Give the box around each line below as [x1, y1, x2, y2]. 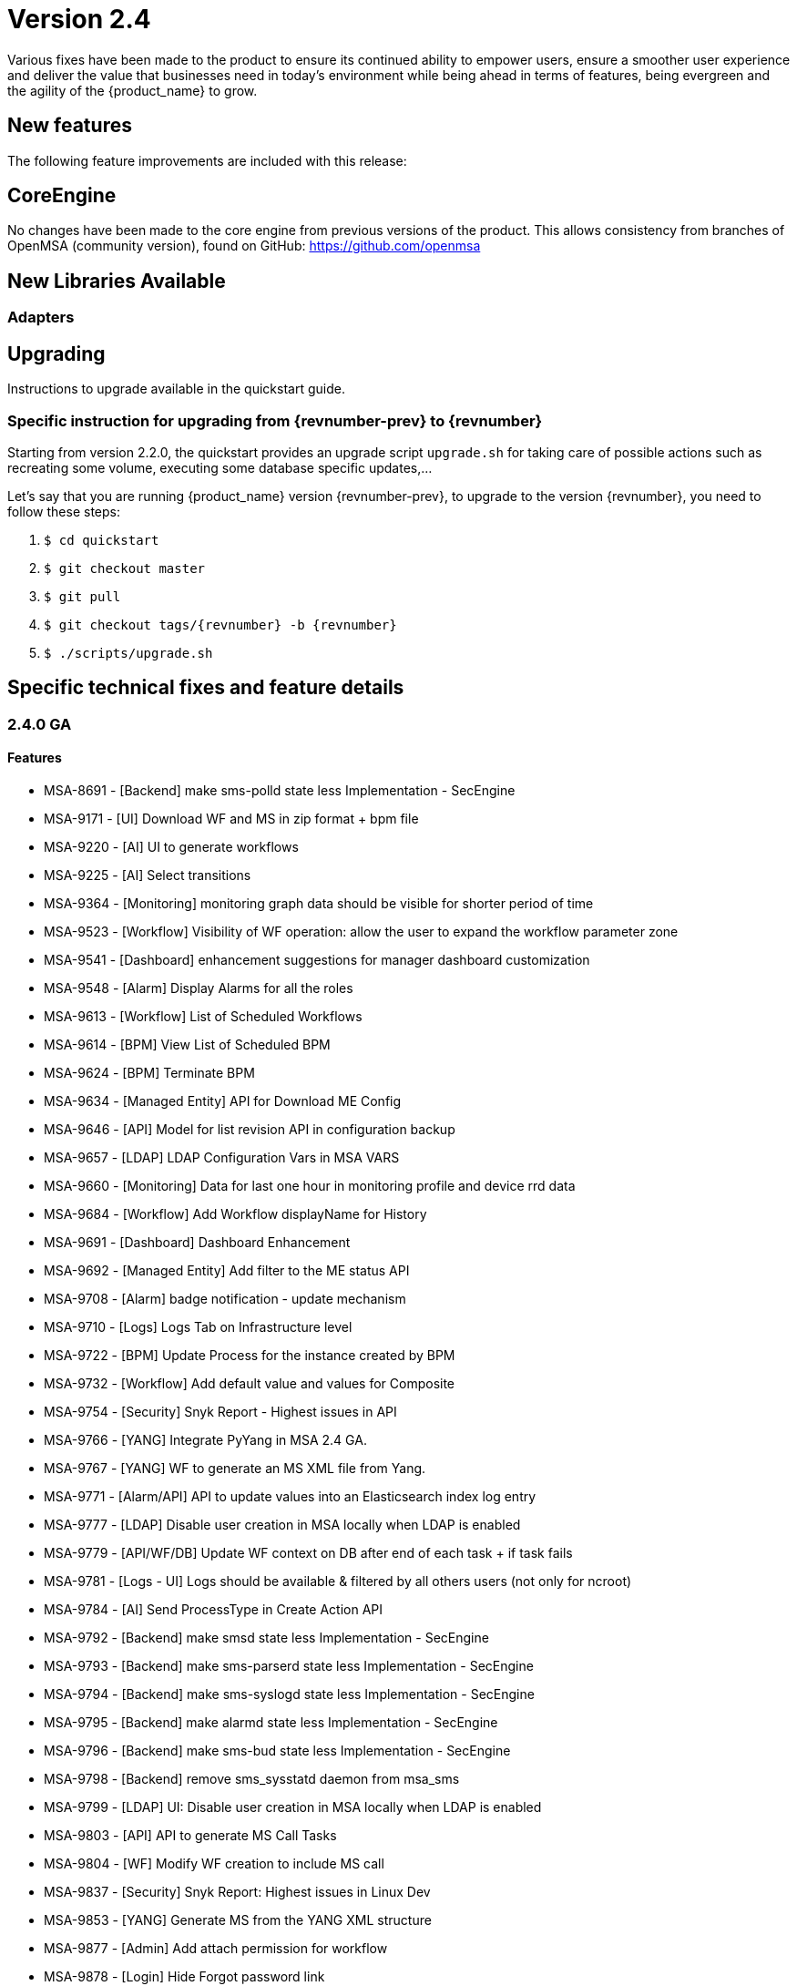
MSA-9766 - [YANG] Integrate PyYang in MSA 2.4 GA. [44, 1431, 367, 1448]
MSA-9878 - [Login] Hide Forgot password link [44, 1968, 325, 1984]
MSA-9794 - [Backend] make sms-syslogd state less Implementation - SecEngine [44, 1685, 535, 1702]
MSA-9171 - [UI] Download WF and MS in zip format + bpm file [44, 810, 419, 826]
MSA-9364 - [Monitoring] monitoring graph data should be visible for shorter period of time [44, 895, 594, 911]
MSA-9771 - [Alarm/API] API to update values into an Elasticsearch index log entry [44, 1488, 536, 1504]
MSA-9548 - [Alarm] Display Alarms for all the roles [44, 979, 353, 996]
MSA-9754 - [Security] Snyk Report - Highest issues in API [44, 1403, 397, 1419]
